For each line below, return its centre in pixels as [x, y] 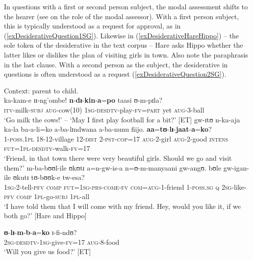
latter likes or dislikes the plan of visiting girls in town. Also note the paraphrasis [126, 54]
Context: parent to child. [41, 90]
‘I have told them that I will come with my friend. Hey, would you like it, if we [123, 206]
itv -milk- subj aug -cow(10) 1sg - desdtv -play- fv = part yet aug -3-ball [104, 109]
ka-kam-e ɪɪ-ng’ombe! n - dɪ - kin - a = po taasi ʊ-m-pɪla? [83, 100]
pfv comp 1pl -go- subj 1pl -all [47, 196]
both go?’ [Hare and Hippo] [45, 216]
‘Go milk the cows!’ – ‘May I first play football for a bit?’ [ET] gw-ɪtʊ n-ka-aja [122, 119]
